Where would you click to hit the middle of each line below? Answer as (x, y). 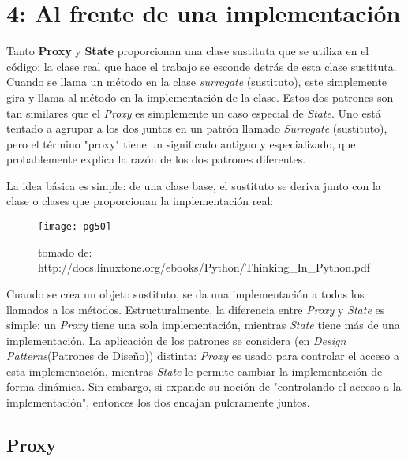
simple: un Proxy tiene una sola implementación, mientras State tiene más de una (203, 325)
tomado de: (65, 251)
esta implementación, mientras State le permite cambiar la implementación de (195, 371)
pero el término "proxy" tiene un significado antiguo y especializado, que (181, 143)
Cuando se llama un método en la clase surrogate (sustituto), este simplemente (197, 82)
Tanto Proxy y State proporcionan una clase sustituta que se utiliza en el (188, 51)
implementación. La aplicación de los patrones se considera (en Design (176, 340)
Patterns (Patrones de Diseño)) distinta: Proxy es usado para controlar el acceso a (203, 356)
